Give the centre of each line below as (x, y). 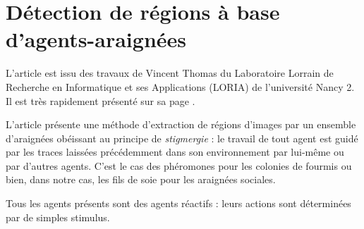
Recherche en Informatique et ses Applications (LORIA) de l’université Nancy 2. (180, 86)
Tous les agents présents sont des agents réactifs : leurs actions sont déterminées (178, 203)
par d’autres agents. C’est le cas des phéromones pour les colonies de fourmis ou (179, 165)
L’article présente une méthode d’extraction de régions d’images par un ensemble (181, 124)
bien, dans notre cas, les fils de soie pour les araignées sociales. (141, 179)
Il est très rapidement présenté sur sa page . (101, 100)
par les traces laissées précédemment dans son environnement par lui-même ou (175, 152)
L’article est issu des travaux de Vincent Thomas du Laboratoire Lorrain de (170, 73)
